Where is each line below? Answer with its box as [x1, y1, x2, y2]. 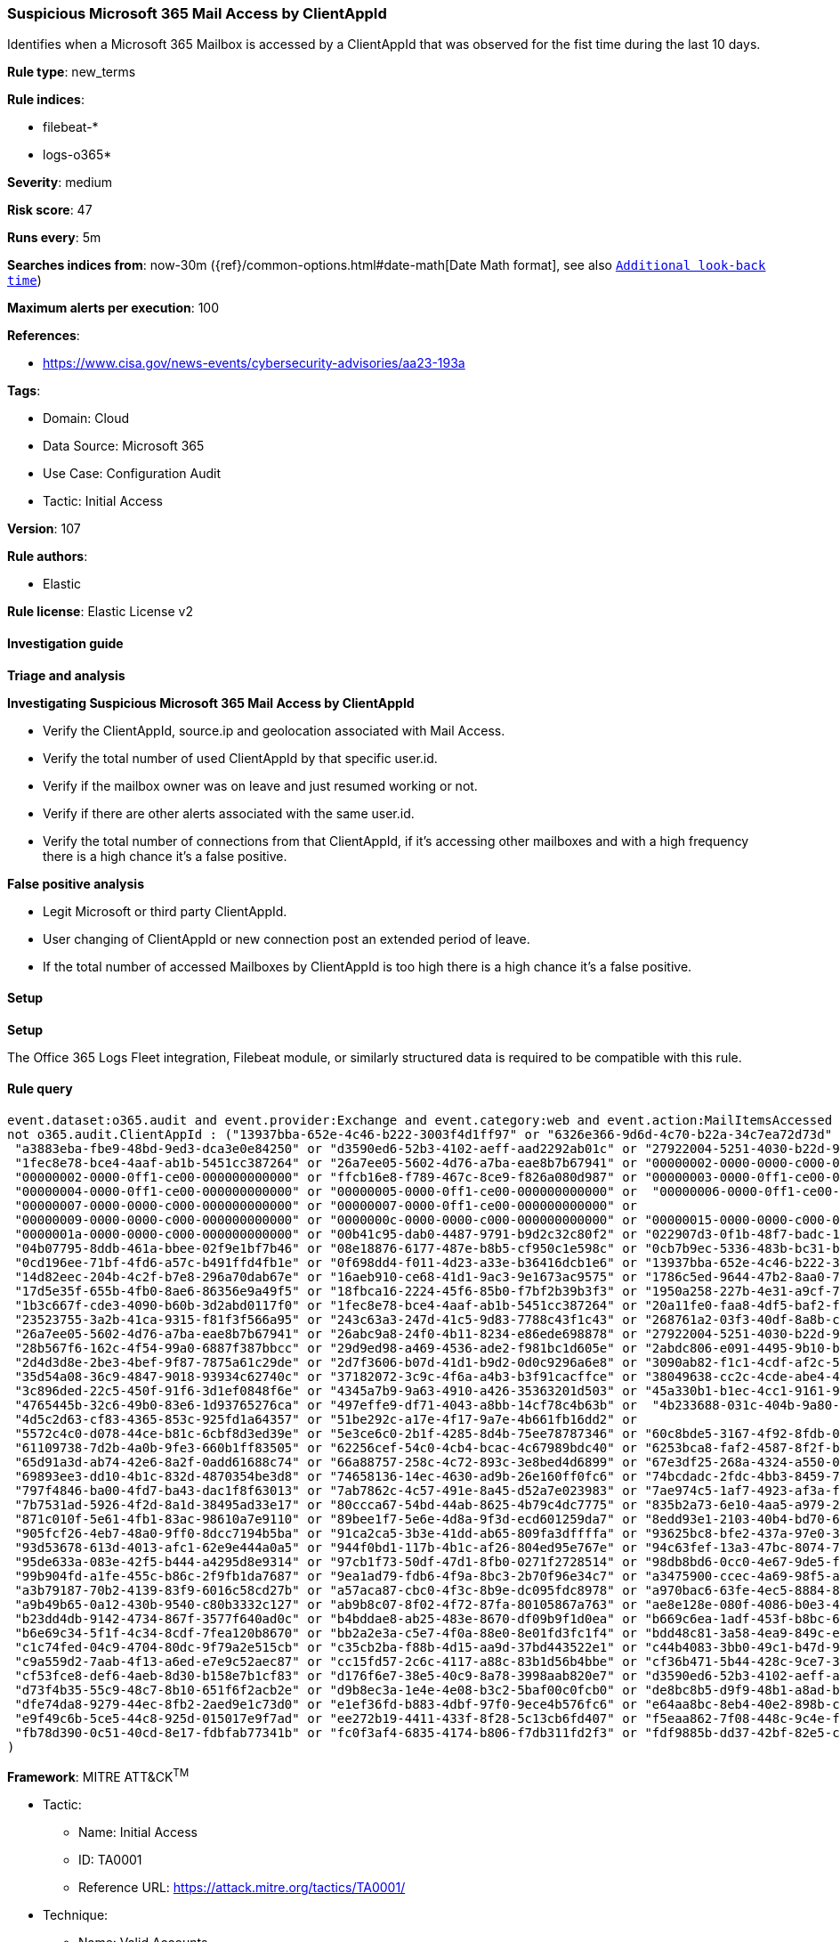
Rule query [7, 1081, 73, 1097]
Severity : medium [7, 175, 113, 191]
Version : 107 [7, 521, 81, 537]
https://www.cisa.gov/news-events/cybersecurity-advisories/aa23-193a [43, 355, 465, 371]
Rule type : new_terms [7, 64, 136, 80]
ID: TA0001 [78, 1851, 142, 1867]
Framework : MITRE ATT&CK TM [7, 1767, 190, 1784]
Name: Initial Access [78, 1824, 198, 1840]
